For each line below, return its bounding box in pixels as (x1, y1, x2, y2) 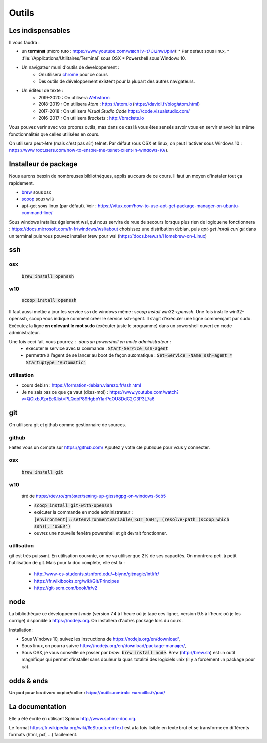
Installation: (9, 627, 33, 633)
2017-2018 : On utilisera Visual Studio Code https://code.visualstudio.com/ (38, 108, 190, 114)
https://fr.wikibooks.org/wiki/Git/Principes (34, 578, 119, 584)
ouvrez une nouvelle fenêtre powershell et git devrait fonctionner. (34, 530, 167, 536)
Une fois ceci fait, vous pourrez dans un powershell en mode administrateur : (9, 339, 171, 345)
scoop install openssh (21, 297, 77, 303)
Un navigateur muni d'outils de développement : (21, 64, 120, 70)
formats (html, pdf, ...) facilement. (9, 732, 78, 738)
